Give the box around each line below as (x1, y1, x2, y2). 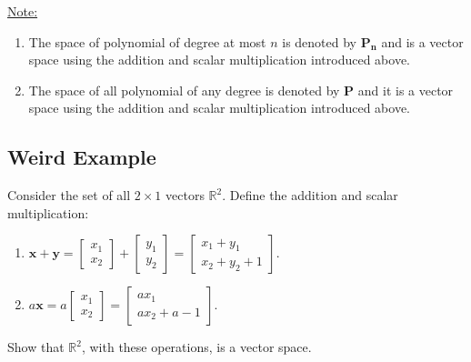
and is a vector (381, 32, 464, 51)
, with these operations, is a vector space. (81, 337, 312, 357)
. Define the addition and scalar (222, 186, 398, 205)
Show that (7, 337, 65, 357)
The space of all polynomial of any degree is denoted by (28, 80, 340, 99)
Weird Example (7, 143, 156, 171)
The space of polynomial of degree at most (28, 32, 266, 51)
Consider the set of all (7, 186, 131, 205)
